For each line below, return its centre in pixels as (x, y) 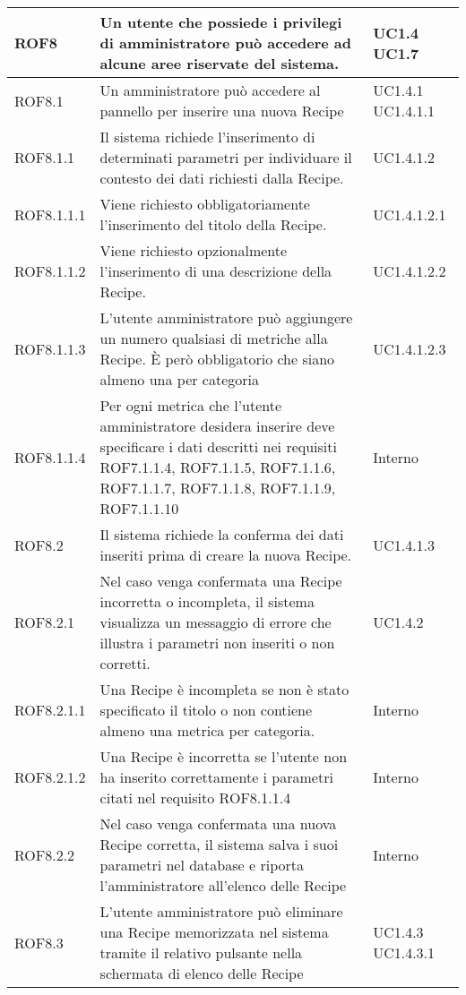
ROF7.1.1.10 (139, 508)
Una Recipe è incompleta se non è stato (224, 689)
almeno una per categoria (180, 379)
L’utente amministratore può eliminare (221, 911)
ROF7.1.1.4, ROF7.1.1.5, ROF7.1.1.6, (218, 467)
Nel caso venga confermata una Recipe (221, 581)
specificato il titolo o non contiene (206, 710)
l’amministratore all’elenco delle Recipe (223, 885)
